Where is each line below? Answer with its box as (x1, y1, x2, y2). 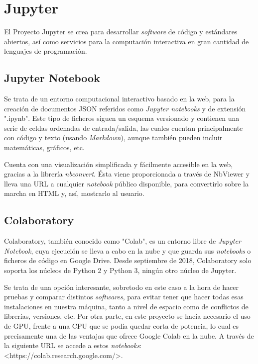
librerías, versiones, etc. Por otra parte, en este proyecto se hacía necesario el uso (4, 311, 251, 321)
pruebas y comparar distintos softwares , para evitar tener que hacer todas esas (4, 291, 244, 302)
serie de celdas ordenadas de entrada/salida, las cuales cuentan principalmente (4, 122, 243, 133)
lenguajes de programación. (4, 46, 87, 56)
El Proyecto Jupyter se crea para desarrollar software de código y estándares (4, 26, 238, 37)
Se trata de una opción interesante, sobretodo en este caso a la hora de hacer (4, 281, 239, 292)
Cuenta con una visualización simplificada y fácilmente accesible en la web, (4, 159, 233, 169)
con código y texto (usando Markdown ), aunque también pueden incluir (4, 132, 223, 143)
